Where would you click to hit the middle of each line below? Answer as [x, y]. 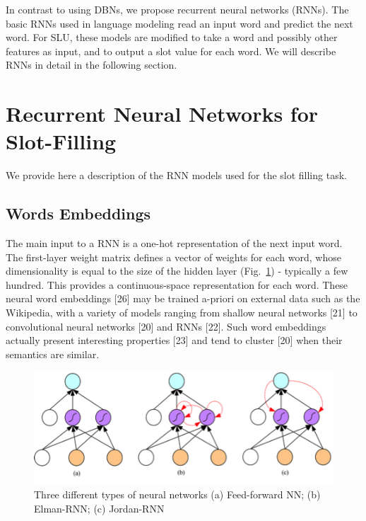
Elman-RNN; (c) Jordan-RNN [99, 509]
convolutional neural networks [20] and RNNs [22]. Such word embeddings [166, 326]
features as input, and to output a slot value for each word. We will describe [171, 51]
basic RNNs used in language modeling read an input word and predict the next [179, 23]
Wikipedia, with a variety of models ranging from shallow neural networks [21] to [182, 313]
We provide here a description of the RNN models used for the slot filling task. [176, 175]
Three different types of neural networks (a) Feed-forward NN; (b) [177, 494]
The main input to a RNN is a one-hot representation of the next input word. [174, 243]
